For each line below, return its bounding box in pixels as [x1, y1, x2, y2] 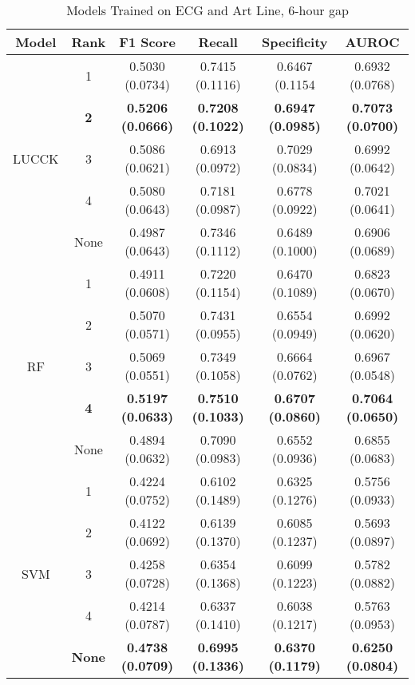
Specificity [262, 33, 328, 51]
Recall [198, 33, 238, 51]
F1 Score [119, 33, 176, 51]
